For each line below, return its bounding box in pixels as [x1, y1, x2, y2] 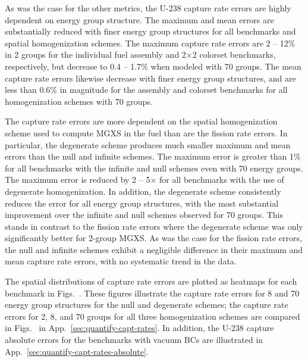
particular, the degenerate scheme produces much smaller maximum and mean [5, 138, 291, 151]
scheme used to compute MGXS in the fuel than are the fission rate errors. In [5, 126, 288, 139]
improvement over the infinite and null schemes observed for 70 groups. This [5, 208, 284, 221]
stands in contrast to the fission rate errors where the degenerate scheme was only [5, 220, 303, 232]
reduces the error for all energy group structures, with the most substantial [5, 196, 279, 209]
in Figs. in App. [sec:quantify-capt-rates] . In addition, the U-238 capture [5, 322, 274, 334]
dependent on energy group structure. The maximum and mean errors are [5, 13, 274, 26]
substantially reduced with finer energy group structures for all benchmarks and [5, 25, 296, 38]
